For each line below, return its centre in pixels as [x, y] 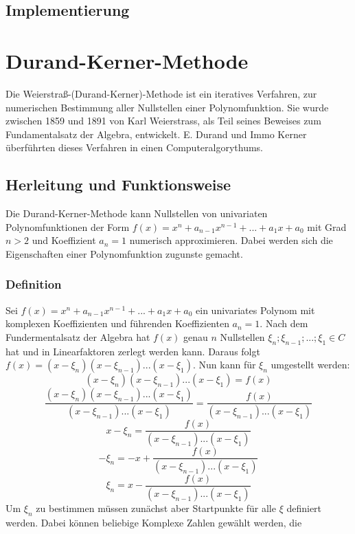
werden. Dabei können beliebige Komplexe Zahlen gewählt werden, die [154, 522]
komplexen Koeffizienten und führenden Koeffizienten [117, 323]
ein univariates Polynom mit [255, 310]
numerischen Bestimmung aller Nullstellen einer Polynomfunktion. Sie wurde [167, 107]
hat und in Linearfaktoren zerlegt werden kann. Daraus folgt [133, 351]
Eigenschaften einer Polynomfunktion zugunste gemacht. [124, 253]
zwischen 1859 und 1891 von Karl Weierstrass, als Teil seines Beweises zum [163, 121]
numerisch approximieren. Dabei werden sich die [231, 240]
